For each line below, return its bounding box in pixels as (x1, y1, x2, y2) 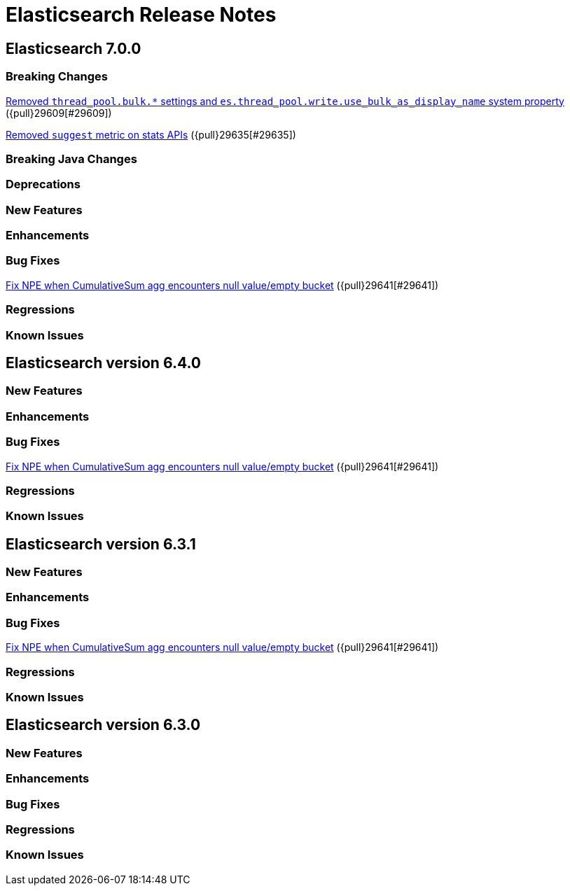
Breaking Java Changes (6, 151, 137, 166)
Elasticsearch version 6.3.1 (6, 535, 196, 553)
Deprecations (6, 177, 81, 192)
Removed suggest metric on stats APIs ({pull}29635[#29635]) (6, 128, 296, 141)
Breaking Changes (6, 69, 109, 84)
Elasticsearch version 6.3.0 (6, 716, 201, 734)
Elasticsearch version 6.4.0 (6, 353, 201, 372)
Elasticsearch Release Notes (6, 3, 277, 27)
